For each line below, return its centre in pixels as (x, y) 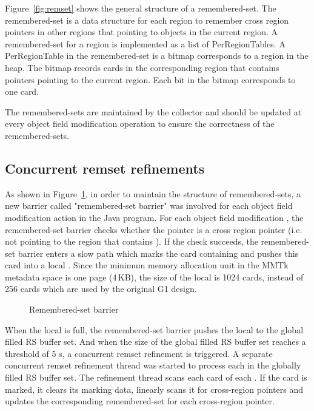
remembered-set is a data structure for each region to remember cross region (147, 20)
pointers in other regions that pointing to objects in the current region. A (142, 32)
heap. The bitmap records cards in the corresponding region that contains (142, 67)
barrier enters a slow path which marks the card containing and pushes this (158, 253)
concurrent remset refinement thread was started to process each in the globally (153, 365)
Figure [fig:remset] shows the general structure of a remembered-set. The (141, 8)
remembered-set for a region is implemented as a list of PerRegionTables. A (145, 43)
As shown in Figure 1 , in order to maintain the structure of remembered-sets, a (153, 193)
